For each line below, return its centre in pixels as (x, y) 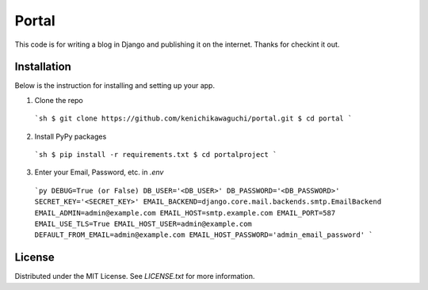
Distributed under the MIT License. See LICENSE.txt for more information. (135, 277)
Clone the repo (59, 100)
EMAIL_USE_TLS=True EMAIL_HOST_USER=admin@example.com (143, 223)
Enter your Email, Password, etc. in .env (99, 172)
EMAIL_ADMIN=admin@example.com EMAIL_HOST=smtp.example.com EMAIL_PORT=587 (185, 213)
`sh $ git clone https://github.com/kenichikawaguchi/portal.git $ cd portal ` (193, 118)
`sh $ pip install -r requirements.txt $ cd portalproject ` (156, 155)
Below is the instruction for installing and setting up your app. (115, 86)
